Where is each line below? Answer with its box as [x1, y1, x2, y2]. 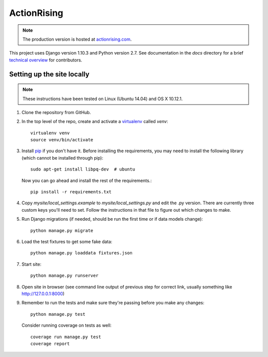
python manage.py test [30, 311, 86, 317]
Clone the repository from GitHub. [21, 109, 91, 115]
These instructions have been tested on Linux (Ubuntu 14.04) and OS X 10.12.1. [22, 96, 183, 102]
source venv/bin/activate [30, 137, 94, 143]
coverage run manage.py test [30, 334, 101, 340]
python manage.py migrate [30, 228, 94, 233]
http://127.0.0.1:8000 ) [21, 291, 65, 297]
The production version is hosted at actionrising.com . [22, 36, 132, 42]
